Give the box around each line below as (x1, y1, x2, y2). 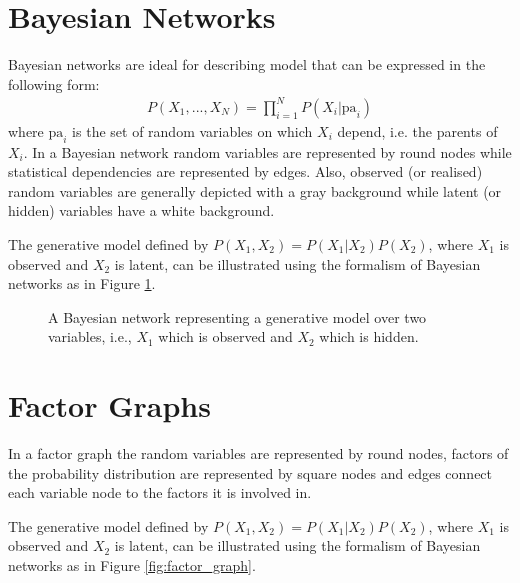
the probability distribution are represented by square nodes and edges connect (8, 462, 493, 483)
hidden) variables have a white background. (8, 200, 275, 221)
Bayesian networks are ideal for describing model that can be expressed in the (8, 54, 486, 75)
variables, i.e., (48, 326, 132, 347)
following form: (8, 73, 100, 94)
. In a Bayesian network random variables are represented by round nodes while (23, 141, 512, 162)
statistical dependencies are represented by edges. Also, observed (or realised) (8, 161, 483, 182)
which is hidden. (319, 326, 419, 347)
